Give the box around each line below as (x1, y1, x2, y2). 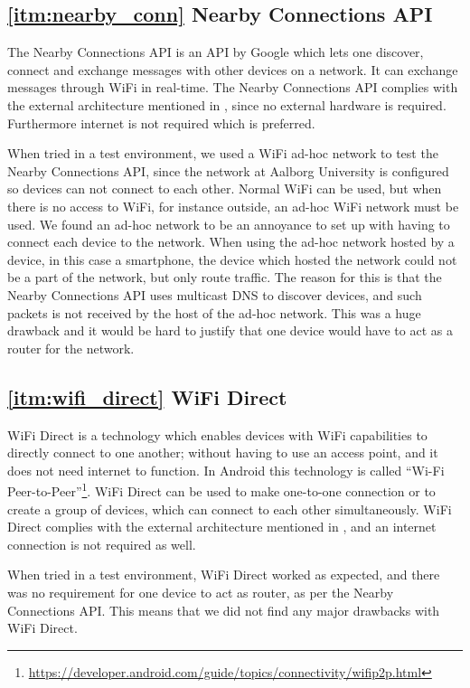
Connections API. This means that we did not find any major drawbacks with (7, 600, 440, 619)
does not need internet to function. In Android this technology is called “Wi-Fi (7, 460, 445, 479)
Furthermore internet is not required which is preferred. (7, 113, 315, 132)
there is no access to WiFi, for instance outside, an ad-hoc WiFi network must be (7, 196, 459, 215)
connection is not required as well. (7, 534, 196, 553)
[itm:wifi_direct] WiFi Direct (7, 382, 287, 410)
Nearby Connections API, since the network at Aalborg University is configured (7, 161, 449, 180)
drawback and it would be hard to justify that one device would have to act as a (7, 321, 453, 340)
